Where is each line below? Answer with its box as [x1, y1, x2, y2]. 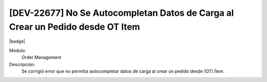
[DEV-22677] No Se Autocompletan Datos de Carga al [9, 7, 234, 18]
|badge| [9, 39, 26, 44]
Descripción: [9, 61, 36, 67]
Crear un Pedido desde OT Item [9, 21, 140, 32]
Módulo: [9, 47, 26, 53]
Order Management [21, 54, 62, 60]
